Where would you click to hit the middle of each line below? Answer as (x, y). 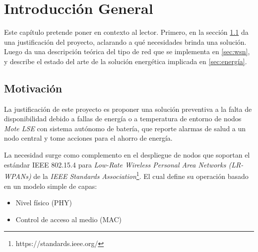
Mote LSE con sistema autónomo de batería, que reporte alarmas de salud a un (125, 128)
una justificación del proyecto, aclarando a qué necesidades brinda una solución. (125, 42)
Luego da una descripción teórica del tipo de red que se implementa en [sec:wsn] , (127, 51)
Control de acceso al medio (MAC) (68, 219)
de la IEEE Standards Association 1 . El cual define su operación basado (141, 175)
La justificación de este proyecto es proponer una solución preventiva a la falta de (128, 109)
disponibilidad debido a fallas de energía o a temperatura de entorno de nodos (123, 119)
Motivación (33, 88)
